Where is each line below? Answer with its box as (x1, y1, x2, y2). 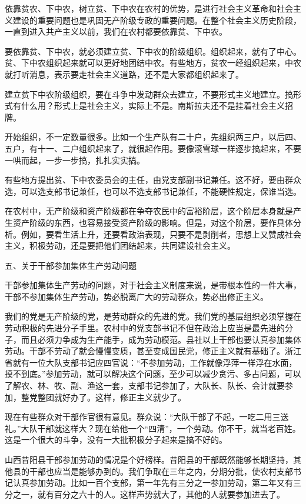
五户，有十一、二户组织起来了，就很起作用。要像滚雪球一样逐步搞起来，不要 (5, 142, 301, 154)
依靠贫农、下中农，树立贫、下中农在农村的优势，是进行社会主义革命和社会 (5, 2, 293, 14)
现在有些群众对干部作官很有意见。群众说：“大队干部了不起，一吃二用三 (5, 410, 281, 423)
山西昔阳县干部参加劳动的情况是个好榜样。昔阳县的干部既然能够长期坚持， (5, 453, 293, 465)
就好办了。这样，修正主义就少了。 (54, 390, 186, 403)
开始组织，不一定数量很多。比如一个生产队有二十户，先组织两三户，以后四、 (5, 131, 301, 143)
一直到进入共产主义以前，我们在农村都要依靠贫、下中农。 (5, 25, 227, 38)
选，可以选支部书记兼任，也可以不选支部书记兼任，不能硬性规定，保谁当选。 (5, 185, 301, 197)
